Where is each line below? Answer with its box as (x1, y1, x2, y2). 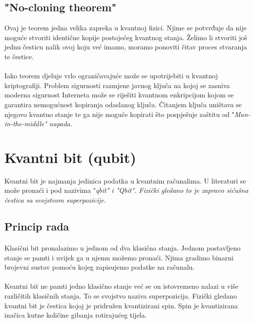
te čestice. (4, 51, 34, 61)
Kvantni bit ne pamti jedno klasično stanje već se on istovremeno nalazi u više (4, 281, 238, 291)
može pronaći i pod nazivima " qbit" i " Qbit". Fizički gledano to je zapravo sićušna (4, 185, 249, 195)
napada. (49, 118, 73, 129)
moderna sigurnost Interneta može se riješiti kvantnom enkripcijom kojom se (4, 90, 234, 100)
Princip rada (4, 219, 69, 234)
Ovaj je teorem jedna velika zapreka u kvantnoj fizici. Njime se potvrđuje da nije (4, 23, 247, 33)
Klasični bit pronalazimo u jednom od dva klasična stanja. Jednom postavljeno (4, 243, 241, 253)
